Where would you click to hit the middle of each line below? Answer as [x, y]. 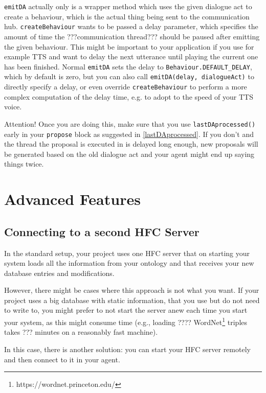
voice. [13, 107]
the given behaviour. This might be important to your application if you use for [129, 46]
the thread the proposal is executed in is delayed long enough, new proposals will [131, 144]
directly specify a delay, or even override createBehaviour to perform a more [126, 86]
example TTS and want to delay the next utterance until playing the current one [131, 56]
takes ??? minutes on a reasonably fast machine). [81, 332]
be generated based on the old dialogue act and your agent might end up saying [129, 154]
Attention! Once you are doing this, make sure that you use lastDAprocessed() [130, 123]
